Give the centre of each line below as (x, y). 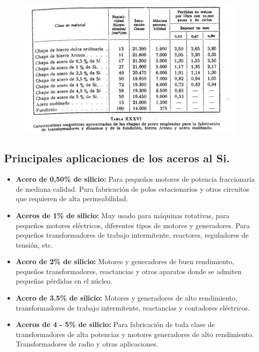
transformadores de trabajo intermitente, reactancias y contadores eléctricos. (133, 307)
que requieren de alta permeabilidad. (72, 198)
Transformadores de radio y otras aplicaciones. (87, 344)
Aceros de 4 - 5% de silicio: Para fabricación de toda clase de (115, 324)
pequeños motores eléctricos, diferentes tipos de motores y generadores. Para (133, 225)
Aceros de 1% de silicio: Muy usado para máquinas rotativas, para (123, 215)
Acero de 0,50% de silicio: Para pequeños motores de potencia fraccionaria (135, 179)
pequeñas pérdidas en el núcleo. (64, 281)
